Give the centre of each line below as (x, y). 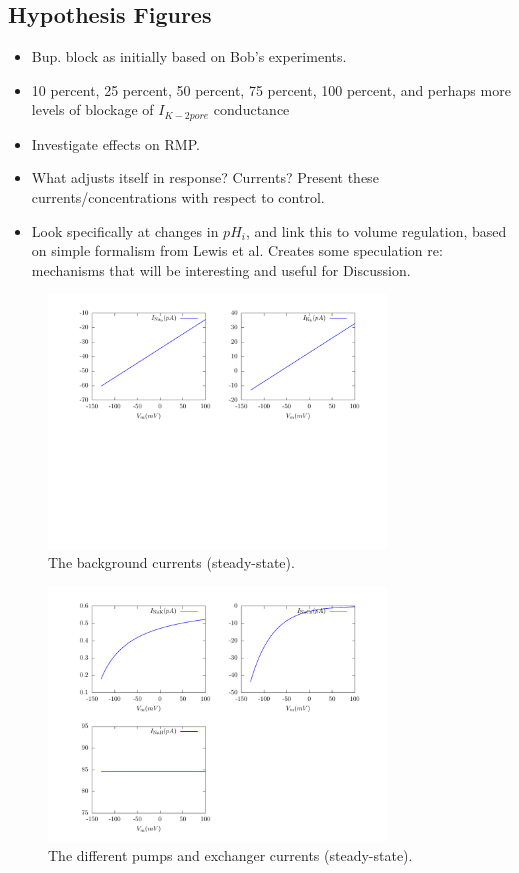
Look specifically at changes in (125, 230)
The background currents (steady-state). (171, 562)
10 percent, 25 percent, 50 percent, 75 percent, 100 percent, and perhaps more (271, 89)
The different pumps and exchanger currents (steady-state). (230, 854)
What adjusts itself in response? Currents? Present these (205, 177)
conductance (251, 109)
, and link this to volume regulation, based (376, 230)
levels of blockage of (92, 109)
